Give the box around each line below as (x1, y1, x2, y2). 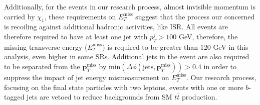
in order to (203, 61, 237, 71)
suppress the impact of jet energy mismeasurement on (4, 72, 169, 82)
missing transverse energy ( (4, 41, 88, 52)
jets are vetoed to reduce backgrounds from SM (27, 92, 172, 102)
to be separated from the (4, 61, 80, 71)
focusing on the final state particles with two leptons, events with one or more (4, 82, 243, 92)
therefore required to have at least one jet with (4, 31, 148, 41)
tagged (4, 92, 25, 102)
